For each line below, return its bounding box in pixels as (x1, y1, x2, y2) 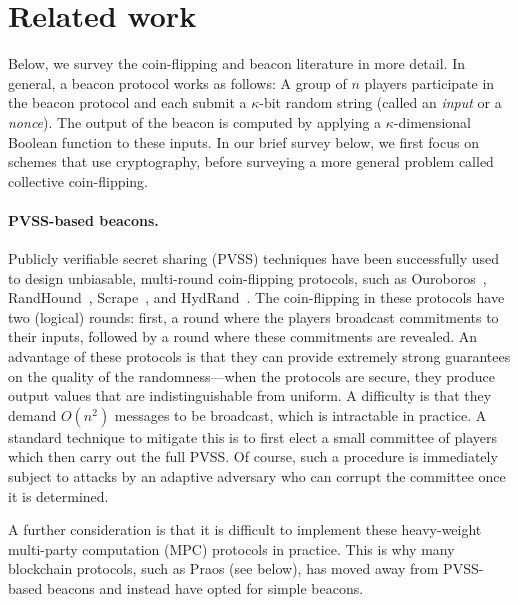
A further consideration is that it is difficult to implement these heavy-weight (8, 519, 482, 540)
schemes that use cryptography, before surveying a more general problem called (8, 151, 494, 172)
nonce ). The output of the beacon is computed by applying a (8, 111, 382, 132)
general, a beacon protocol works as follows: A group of (8, 72, 347, 93)
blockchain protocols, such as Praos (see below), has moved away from (8, 558, 439, 579)
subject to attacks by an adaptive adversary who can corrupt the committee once (8, 466, 506, 487)
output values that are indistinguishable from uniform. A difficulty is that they (8, 385, 492, 406)
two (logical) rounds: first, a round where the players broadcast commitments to (8, 306, 499, 327)
